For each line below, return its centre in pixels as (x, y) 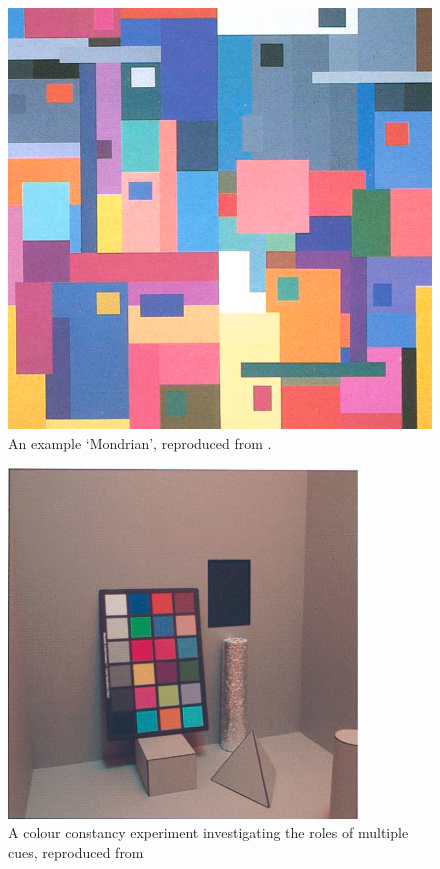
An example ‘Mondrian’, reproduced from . (140, 443)
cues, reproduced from (76, 851)
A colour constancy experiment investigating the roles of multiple (208, 832)
